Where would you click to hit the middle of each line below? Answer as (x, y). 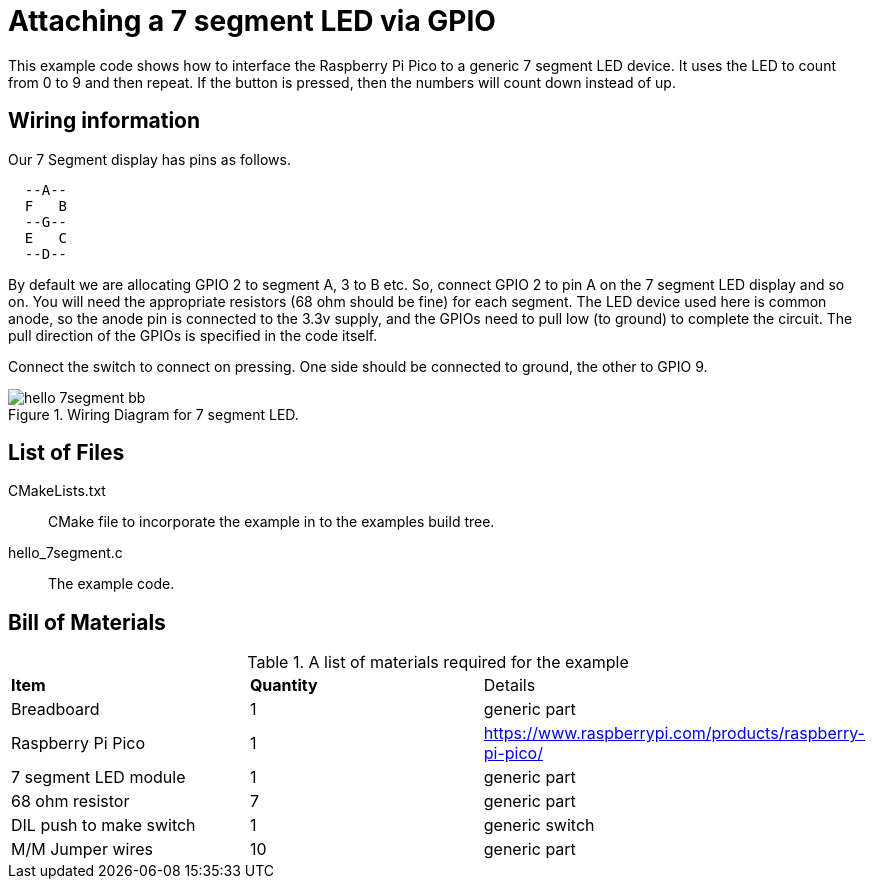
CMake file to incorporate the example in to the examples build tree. (271, 522)
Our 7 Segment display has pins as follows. (149, 159)
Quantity (283, 685)
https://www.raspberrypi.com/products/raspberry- (674, 733)
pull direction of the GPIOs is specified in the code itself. (193, 335)
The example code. (111, 584)
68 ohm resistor (70, 801)
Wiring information (104, 121)
